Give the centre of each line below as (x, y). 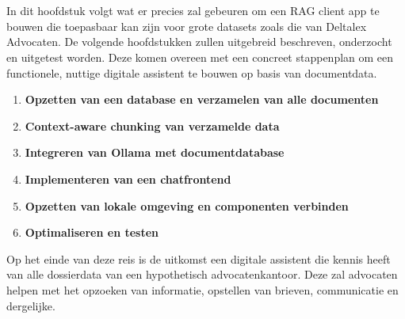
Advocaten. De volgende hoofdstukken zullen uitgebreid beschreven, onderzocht (199, 42)
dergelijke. (31, 305)
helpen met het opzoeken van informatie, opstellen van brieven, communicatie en (202, 289)
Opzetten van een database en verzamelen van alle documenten (202, 99)
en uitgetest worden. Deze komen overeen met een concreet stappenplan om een (200, 57)
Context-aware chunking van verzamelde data (152, 125)
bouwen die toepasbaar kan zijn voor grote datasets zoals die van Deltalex (187, 26)
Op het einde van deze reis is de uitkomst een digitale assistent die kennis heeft (199, 258)
